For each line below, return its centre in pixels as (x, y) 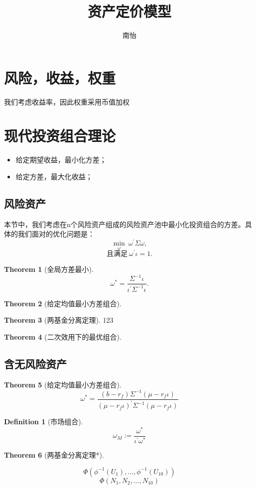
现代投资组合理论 (60, 136)
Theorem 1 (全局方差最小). (49, 269)
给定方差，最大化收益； (54, 176)
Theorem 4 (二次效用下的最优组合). (63, 337)
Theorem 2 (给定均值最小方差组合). (63, 303)
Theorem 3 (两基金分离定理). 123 (59, 320)
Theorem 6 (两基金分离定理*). (54, 454)
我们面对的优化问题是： (56, 234)
